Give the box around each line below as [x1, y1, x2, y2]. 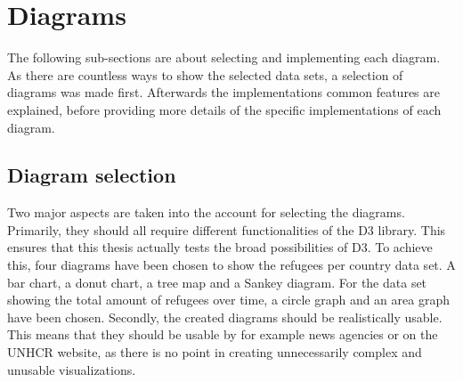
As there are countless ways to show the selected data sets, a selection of [7, 65, 403, 84]
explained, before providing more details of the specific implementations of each [7, 100, 442, 118]
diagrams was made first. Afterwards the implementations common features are [7, 83, 440, 102]
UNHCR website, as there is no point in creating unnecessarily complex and [7, 343, 422, 362]
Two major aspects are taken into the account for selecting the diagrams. [7, 203, 405, 222]
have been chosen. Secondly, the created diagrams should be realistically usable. [7, 307, 443, 326]
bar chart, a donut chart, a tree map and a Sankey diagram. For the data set [7, 272, 427, 291]
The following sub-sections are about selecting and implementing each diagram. [7, 48, 441, 67]
